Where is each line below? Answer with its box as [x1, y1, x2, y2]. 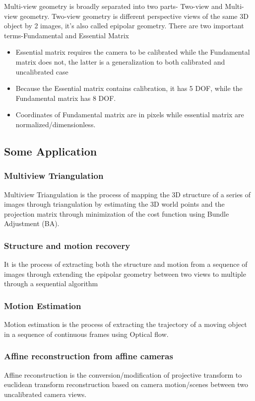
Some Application [4, 143, 97, 159]
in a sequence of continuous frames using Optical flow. [4, 328, 169, 339]
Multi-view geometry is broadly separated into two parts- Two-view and [4, 1, 223, 11]
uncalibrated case [15, 66, 68, 77]
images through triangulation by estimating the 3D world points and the [4, 199, 225, 209]
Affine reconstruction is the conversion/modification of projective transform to [4, 369, 242, 380]
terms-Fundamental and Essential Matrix [4, 30, 129, 40]
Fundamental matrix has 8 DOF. [15, 92, 116, 103]
